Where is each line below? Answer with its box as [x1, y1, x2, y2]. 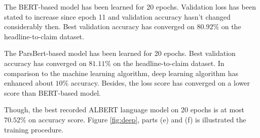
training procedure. [4, 124, 64, 134]
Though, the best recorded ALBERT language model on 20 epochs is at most [4, 104, 245, 115]
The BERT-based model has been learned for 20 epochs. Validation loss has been [4, 2, 256, 12]
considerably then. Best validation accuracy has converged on [4, 21, 195, 32]
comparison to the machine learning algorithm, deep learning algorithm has [4, 67, 238, 78]
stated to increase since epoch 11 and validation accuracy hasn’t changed [4, 11, 231, 22]
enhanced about [4, 78, 53, 88]
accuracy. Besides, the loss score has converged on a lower [70, 78, 250, 88]
